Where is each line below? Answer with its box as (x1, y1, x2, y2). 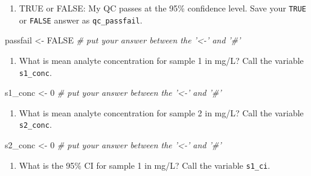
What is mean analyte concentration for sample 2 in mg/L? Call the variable (19, 106, 304, 119)
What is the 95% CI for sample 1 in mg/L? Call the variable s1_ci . (19, 159, 271, 171)
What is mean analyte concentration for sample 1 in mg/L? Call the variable (19, 54, 304, 66)
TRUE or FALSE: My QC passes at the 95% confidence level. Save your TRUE (19, 2, 306, 14)
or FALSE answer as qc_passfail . (19, 13, 143, 26)
